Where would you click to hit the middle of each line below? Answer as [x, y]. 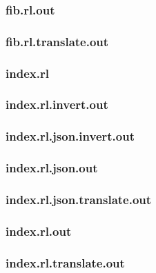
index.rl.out [39, 231]
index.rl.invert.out [57, 104]
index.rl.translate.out [65, 262]
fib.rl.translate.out [57, 41]
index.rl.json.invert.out [70, 136]
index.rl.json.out [52, 168]
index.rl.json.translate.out [79, 199]
